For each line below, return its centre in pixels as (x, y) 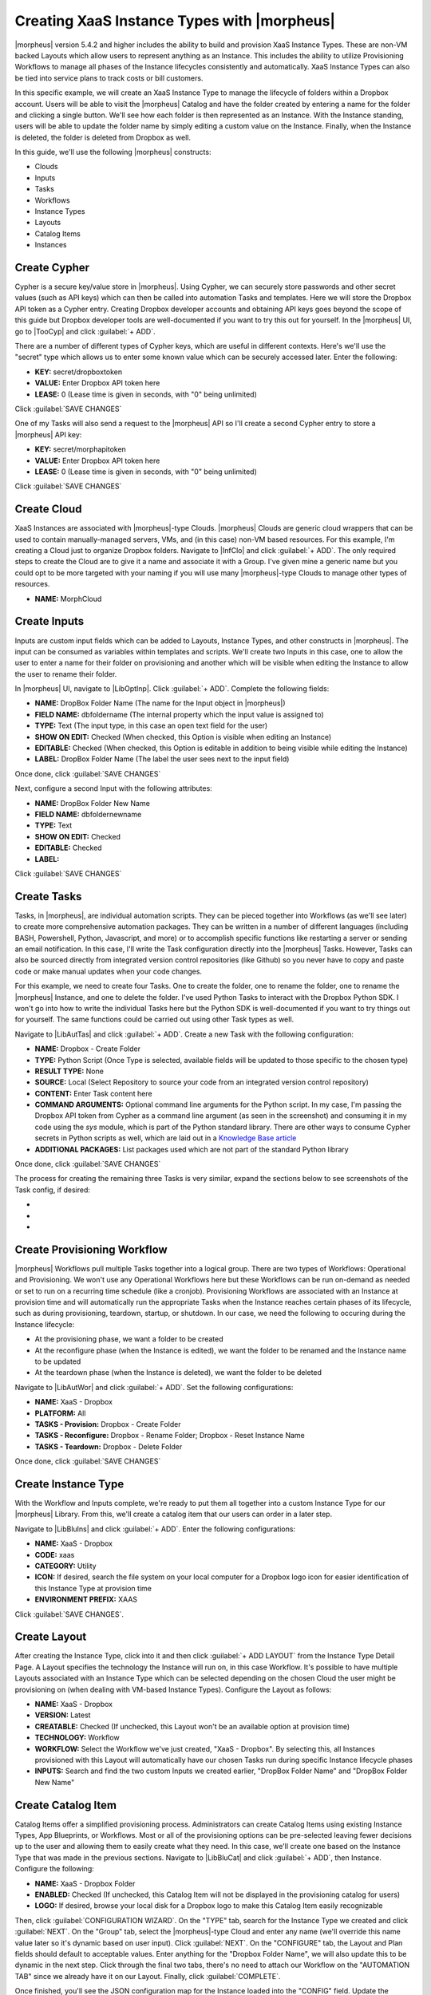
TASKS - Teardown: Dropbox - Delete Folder (109, 1446)
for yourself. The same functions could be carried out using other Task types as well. (154, 1019)
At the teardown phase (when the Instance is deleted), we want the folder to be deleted (178, 1373)
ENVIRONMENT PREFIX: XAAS (86, 1599)
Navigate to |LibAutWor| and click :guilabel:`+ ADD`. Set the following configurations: (154, 1387)
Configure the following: (55, 1869)
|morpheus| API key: (48, 434)
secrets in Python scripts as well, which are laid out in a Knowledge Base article (166, 1138)
